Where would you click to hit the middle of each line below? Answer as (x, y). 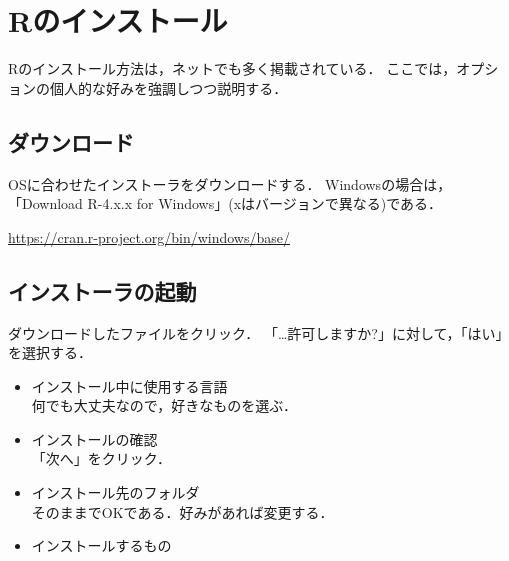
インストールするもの (101, 545)
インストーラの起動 (102, 290)
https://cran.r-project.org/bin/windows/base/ (149, 236)
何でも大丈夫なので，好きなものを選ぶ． (164, 405)
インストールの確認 (94, 438)
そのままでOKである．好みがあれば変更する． (182, 511)
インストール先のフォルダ (115, 492)
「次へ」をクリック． (101, 458)
